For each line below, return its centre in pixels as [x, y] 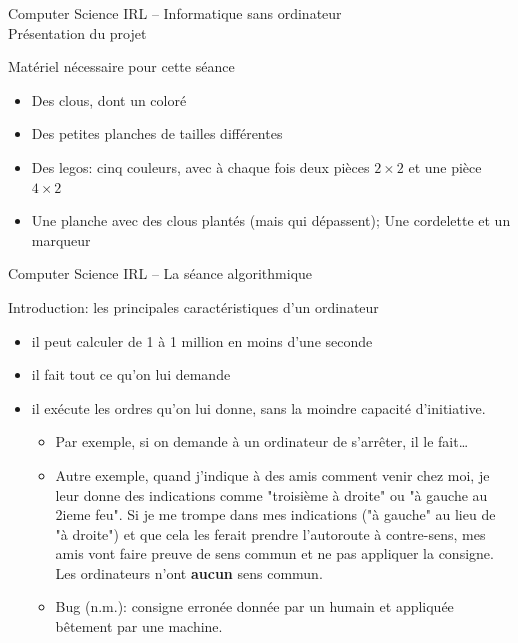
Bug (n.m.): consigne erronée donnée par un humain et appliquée [254, 606]
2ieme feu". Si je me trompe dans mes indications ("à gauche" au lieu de [275, 514]
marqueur [61, 239]
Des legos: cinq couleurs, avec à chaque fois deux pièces [200, 166]
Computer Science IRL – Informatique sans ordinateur [175, 13]
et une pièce [445, 166]
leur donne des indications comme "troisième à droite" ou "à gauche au [271, 494]
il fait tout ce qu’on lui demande [131, 374]
